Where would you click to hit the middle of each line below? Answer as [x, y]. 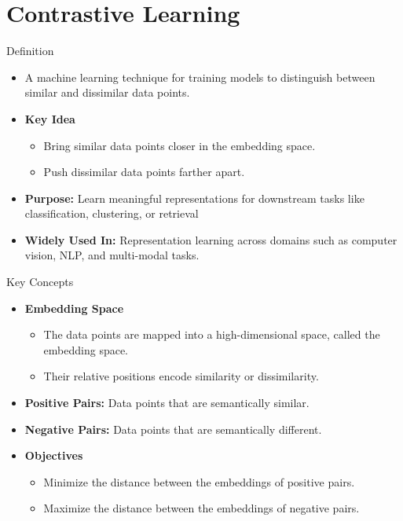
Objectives [54, 455]
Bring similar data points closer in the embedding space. [180, 145]
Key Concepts [40, 282]
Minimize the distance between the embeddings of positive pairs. [199, 481]
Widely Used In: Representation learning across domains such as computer [211, 239]
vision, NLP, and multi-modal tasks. [112, 255]
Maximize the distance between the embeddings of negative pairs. [201, 508]
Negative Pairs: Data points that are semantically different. [173, 429]
